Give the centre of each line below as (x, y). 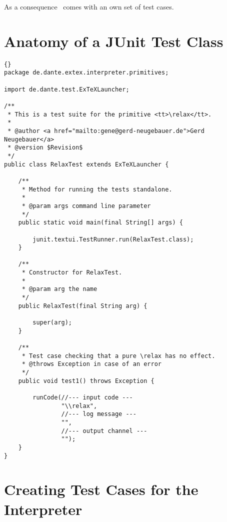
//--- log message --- (99, 414)
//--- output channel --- (104, 431)
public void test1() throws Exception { (86, 381)
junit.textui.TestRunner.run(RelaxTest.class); (113, 239)
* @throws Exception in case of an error (91, 364)
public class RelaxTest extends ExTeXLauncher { (86, 164)
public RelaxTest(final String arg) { (83, 306)
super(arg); (52, 323)
